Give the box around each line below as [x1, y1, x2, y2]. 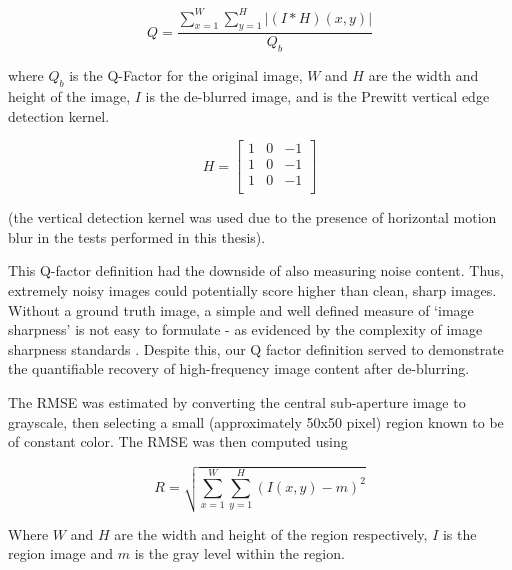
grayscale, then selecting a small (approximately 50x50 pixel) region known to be [8, 411, 504, 432]
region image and [8, 543, 114, 564]
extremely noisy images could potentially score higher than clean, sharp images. [8, 280, 497, 301]
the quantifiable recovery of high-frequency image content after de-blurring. [8, 358, 470, 379]
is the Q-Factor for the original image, [69, 65, 303, 86]
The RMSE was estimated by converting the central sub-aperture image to [8, 391, 466, 412]
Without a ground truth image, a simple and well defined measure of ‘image [8, 299, 474, 320]
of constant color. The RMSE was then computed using [8, 431, 348, 452]
